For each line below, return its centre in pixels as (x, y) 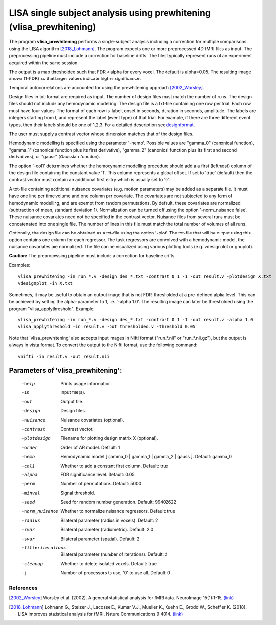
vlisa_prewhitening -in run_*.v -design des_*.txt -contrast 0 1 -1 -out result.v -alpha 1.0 (136, 320)
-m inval (31, 493)
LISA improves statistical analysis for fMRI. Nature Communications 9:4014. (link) (101, 614)
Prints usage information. (86, 383)
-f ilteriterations (44, 548)
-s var (28, 539)
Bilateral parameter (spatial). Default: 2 (100, 539)
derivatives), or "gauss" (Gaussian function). (55, 157)
